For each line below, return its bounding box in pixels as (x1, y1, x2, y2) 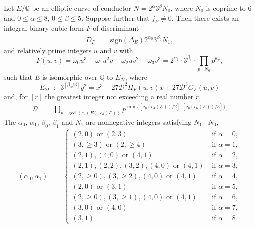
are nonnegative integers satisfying (86, 116, 192, 127)
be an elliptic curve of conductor (32, 3, 131, 13)
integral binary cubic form (4, 23, 84, 33)
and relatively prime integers (4, 45, 92, 55)
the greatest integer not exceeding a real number (45, 91, 194, 101)
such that (4, 71, 33, 82)
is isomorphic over (42, 71, 98, 82)
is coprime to (206, 3, 246, 13)
